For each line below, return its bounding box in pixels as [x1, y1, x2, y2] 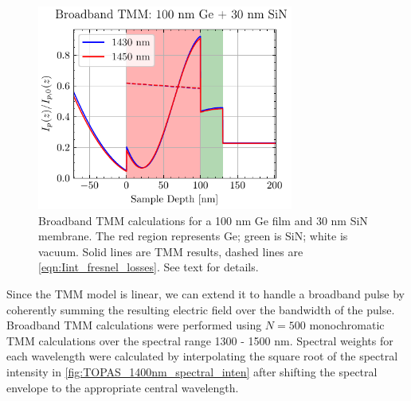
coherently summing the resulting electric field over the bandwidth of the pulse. [6, 301, 395, 317]
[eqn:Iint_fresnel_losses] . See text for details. [38, 259, 259, 275]
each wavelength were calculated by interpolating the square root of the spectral [6, 348, 398, 364]
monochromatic [309, 317, 385, 333]
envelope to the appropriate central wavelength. [6, 379, 239, 395]
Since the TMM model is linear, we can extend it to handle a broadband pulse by [6, 285, 405, 302]
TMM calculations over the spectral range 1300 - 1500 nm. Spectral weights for [6, 332, 393, 348]
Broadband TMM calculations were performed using [6, 317, 262, 333]
